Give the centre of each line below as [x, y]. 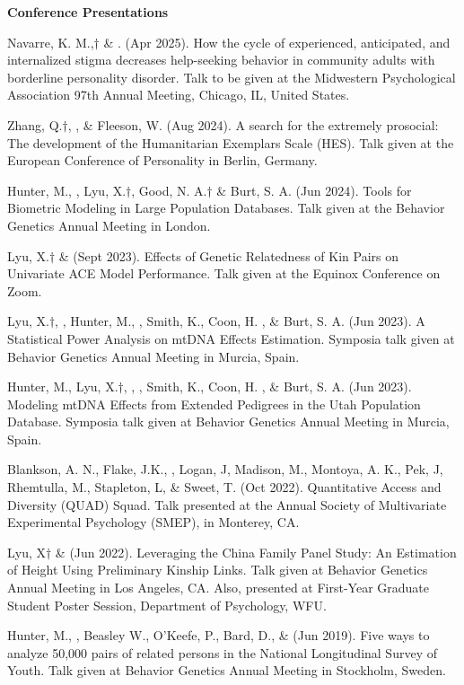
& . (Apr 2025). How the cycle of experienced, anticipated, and [277, 42]
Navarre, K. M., [51, 42]
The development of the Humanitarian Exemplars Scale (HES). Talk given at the [231, 142]
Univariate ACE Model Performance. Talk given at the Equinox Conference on [224, 273]
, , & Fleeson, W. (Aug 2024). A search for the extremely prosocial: [253, 124]
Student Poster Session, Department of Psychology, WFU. [167, 605]
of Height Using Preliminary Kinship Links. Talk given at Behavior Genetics [218, 570]
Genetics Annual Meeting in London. [109, 225]
